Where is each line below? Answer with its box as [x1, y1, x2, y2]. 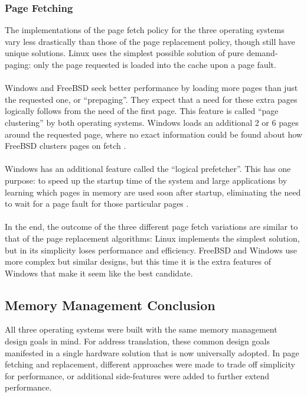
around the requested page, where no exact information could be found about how [5, 128, 302, 140]
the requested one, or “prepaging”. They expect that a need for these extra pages [5, 93, 298, 105]
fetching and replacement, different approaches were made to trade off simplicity [5, 358, 295, 370]
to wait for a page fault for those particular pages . [5, 197, 189, 210]
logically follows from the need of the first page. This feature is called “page [5, 105, 279, 117]
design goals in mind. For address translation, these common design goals [5, 335, 270, 347]
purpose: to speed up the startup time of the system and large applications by [5, 174, 288, 186]
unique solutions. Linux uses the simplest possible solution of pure [5, 47, 244, 59]
